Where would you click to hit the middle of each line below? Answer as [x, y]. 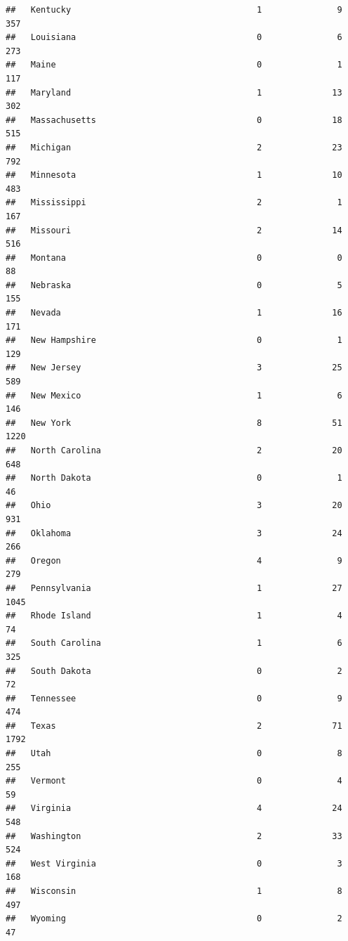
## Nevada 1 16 [174, 313]
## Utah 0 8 [174, 754]
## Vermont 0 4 [174, 781]
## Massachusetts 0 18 [174, 120]
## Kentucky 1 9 [174, 10]
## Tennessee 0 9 [174, 698]
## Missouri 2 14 [174, 230]
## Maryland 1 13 [174, 92]
